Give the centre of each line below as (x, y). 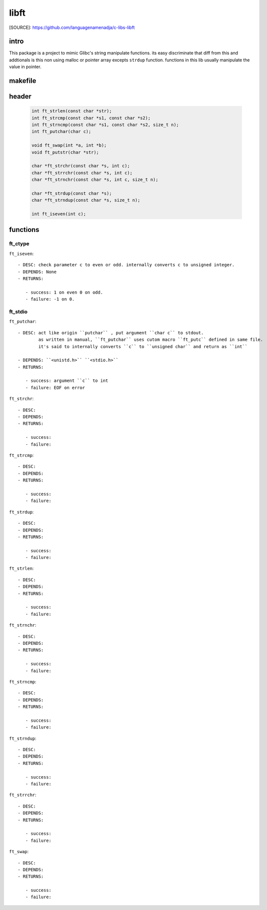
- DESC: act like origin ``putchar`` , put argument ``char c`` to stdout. (111, 333)
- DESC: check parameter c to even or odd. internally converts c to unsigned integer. (126, 265)
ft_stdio (18, 311)
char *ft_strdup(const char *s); (72, 193)
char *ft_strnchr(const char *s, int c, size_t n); (95, 180)
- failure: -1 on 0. (50, 299)
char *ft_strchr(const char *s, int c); (81, 166)
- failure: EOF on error (55, 388)
